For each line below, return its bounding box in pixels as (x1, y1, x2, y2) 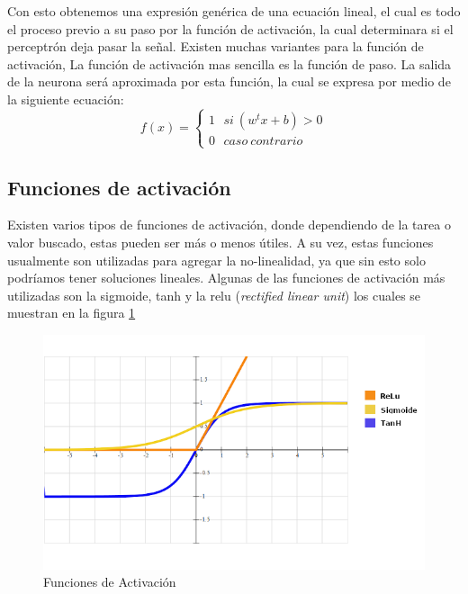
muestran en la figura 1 (7, 303, 136, 322)
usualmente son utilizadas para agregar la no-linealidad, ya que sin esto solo (7, 250, 426, 269)
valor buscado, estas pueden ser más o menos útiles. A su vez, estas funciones (7, 232, 434, 251)
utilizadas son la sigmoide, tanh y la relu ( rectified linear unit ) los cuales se (7, 285, 421, 304)
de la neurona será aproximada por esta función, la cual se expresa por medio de (7, 72, 451, 91)
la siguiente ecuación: (7, 89, 124, 108)
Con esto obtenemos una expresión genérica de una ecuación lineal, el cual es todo (7, 2, 461, 20)
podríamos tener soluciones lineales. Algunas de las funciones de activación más (7, 268, 445, 287)
